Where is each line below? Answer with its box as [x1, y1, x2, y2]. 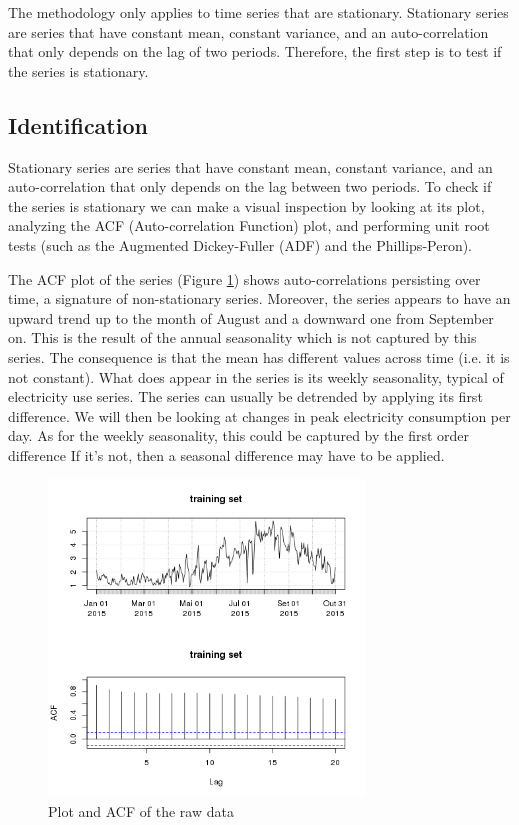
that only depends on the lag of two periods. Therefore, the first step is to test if [8, 41, 502, 62]
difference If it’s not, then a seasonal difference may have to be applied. [8, 444, 445, 465]
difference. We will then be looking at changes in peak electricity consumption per [8, 405, 511, 426]
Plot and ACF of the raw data [48, 800, 234, 821]
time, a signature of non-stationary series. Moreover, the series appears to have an [8, 288, 511, 309]
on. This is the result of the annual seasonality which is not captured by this [8, 327, 477, 348]
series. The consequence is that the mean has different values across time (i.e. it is [8, 346, 510, 367]
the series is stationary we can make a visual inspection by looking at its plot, [8, 195, 485, 216]
